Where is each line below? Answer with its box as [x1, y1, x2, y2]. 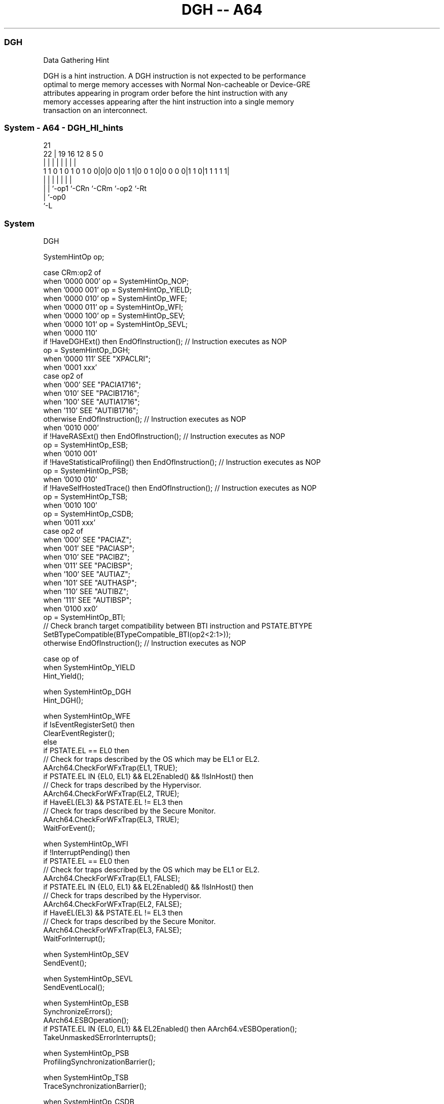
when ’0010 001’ [43, 449, 97, 458]
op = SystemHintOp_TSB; [43, 492, 128, 501]
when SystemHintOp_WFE [43, 712, 131, 720]
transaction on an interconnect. [43, 105, 147, 115]
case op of [43, 654, 79, 663]
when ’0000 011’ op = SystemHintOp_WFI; [43, 303, 183, 311]
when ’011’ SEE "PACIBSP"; [43, 561, 133, 570]
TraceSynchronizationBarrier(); [43, 1082, 146, 1090]
